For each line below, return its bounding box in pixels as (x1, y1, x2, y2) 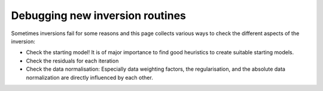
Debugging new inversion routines (11, 9, 187, 22)
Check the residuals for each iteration (26, 57, 119, 64)
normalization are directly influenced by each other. (26, 74, 154, 81)
